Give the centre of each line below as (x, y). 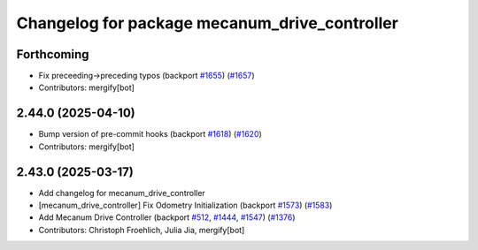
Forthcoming (53, 54)
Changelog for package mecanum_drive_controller (207, 23)
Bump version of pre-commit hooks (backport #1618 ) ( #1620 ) (150, 134)
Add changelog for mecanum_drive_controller (122, 193)
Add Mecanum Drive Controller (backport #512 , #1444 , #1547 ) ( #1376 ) (167, 217)
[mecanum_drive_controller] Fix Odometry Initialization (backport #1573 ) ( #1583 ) (185, 205)
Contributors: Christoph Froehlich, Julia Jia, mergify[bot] (142, 230)
